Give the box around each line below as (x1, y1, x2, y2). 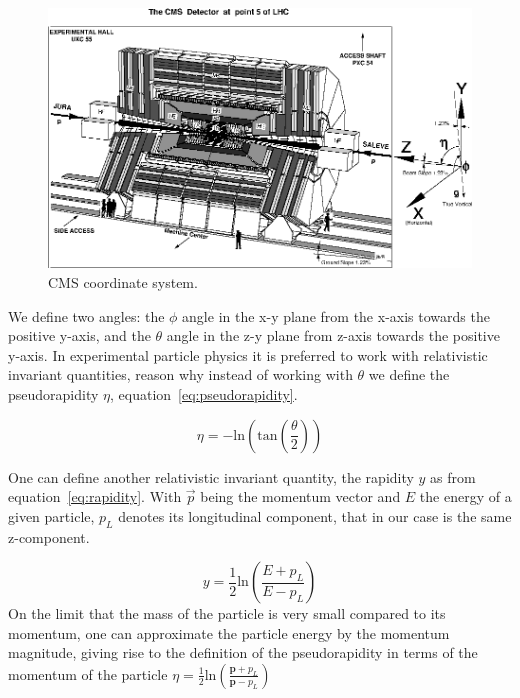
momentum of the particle (8, 663, 168, 684)
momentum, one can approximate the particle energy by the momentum (8, 622, 450, 643)
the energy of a (419, 486, 512, 507)
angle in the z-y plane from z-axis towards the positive (166, 325, 500, 346)
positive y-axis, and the (8, 325, 151, 346)
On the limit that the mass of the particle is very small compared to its (8, 603, 446, 624)
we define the (368, 364, 450, 385)
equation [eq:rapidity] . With (8, 486, 182, 507)
